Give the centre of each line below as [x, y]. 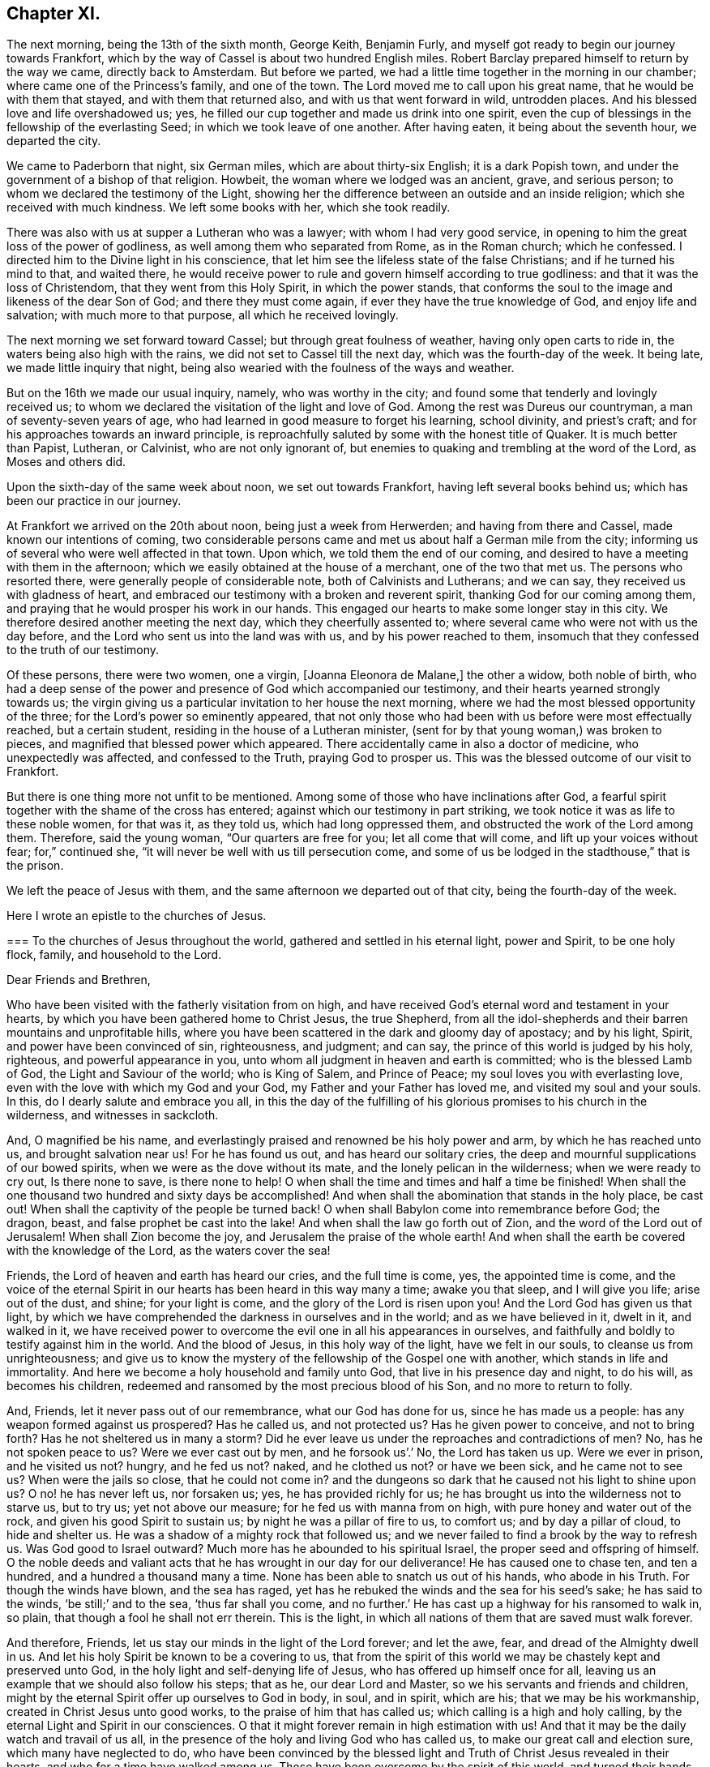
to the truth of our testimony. [83, 650]
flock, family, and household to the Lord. [114, 955]
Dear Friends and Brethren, [79, 980]
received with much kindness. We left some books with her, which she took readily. [229, 208]
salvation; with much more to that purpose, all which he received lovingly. [203, 315]
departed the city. [54, 141]
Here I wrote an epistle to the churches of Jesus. [137, 916]
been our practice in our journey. [94, 501]
